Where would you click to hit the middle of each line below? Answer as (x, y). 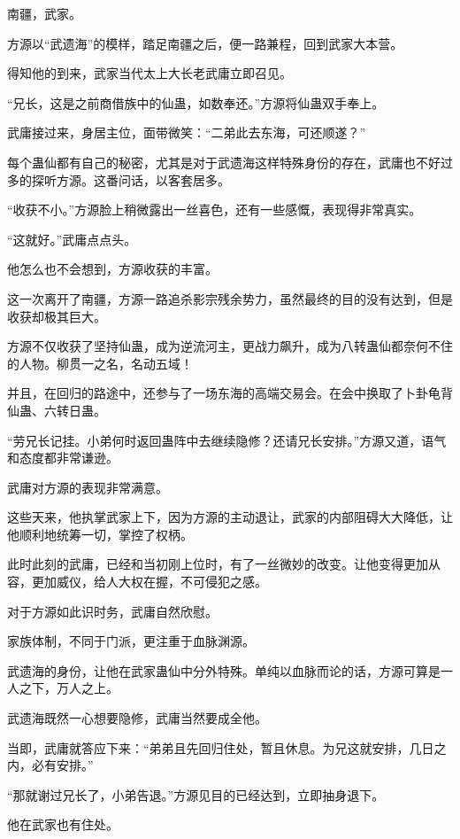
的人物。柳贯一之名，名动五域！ (100, 363)
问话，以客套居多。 (174, 179)
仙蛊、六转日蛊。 (57, 410)
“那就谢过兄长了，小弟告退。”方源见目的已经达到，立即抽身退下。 (196, 794)
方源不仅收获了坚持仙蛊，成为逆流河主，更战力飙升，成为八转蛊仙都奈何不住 (230, 346)
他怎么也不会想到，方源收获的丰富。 (112, 269)
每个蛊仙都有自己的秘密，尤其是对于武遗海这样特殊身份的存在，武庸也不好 (224, 162)
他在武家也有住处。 (63, 824)
